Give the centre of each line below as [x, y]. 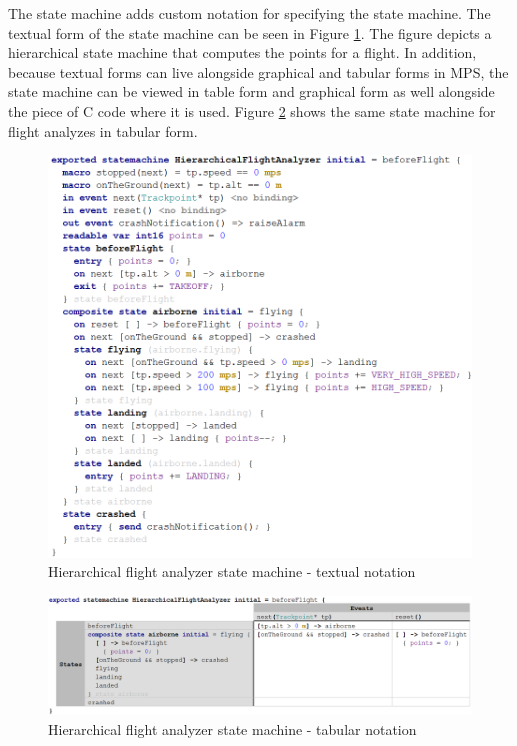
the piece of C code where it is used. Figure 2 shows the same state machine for [252, 110]
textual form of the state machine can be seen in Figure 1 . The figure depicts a [250, 32]
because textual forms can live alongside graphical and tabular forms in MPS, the [258, 71]
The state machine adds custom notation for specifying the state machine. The [249, 13]
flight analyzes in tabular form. [103, 130]
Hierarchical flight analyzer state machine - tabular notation [232, 728]
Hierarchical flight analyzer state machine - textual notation [232, 571]
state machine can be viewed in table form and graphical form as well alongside [251, 91]
